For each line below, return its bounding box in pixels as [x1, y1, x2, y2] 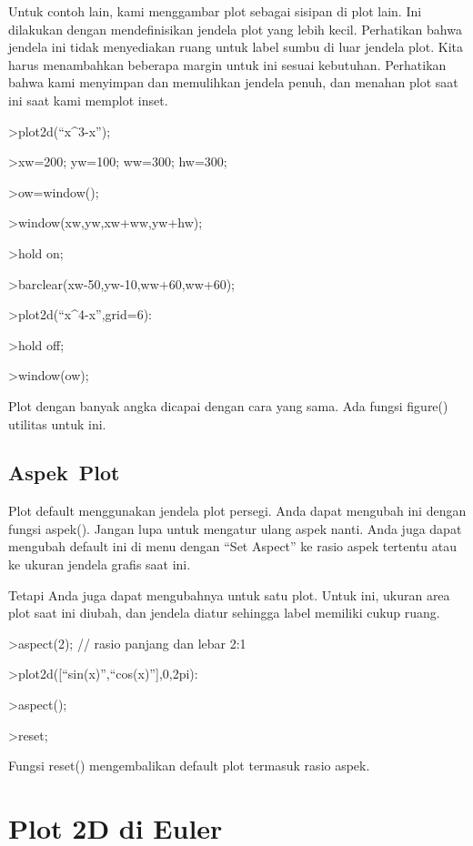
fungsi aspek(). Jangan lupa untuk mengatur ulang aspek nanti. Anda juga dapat [8, 519, 462, 538]
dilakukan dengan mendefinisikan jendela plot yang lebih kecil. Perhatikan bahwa [8, 19, 462, 38]
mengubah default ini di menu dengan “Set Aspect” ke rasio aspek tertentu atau [8, 537, 458, 556]
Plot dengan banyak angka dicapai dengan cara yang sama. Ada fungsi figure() [8, 396, 448, 415]
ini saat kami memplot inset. [8, 90, 168, 109]
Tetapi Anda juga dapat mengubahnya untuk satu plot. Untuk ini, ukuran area [8, 585, 450, 604]
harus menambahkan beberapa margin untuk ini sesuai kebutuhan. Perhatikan [8, 55, 447, 74]
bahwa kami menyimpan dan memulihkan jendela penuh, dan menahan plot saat [8, 73, 458, 92]
